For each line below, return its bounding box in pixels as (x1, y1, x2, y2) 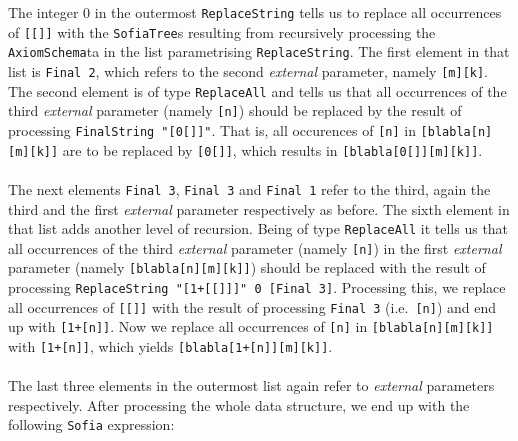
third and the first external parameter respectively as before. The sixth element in (8, 198, 510, 219)
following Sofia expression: (8, 414, 175, 435)
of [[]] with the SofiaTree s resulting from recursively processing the (8, 21, 436, 42)
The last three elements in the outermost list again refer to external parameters (8, 375, 495, 396)
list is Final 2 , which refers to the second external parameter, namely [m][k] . (8, 60, 489, 81)
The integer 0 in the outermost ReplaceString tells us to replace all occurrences (8, 2, 502, 22)
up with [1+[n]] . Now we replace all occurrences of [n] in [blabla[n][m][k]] (8, 316, 494, 337)
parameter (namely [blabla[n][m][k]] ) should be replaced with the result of (8, 257, 486, 278)
